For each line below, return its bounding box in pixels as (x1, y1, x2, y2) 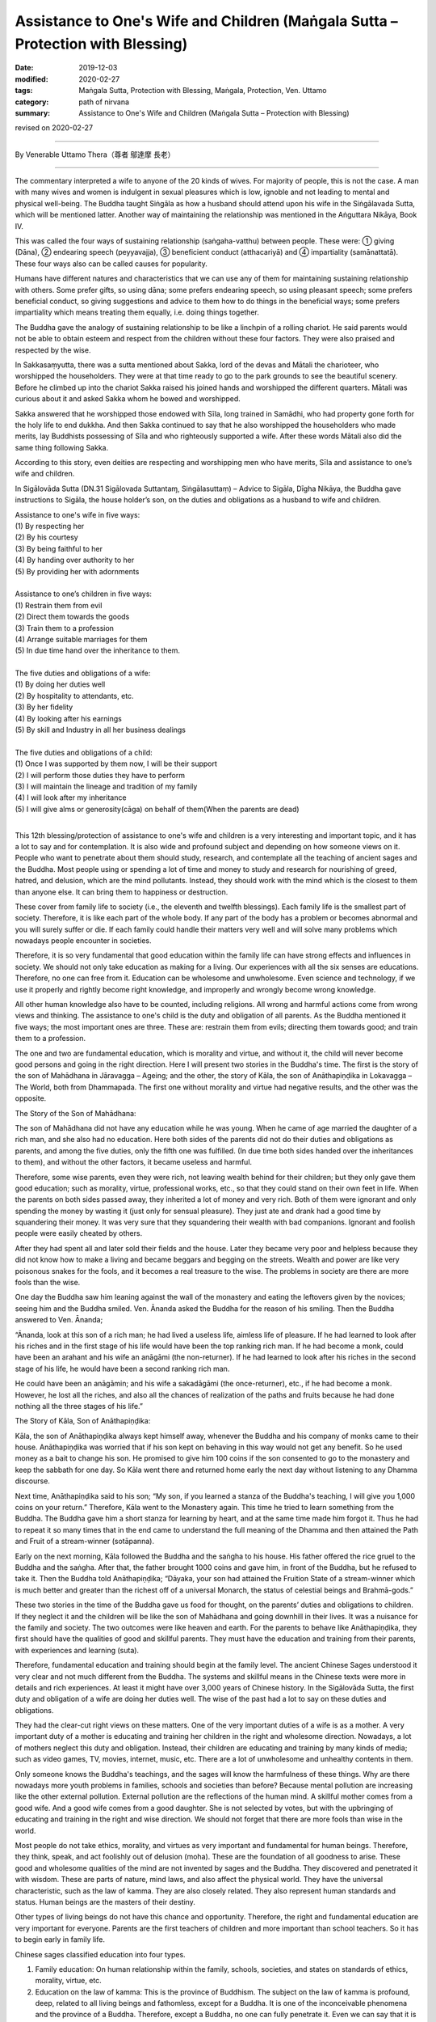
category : (15, 97, 49, 107)
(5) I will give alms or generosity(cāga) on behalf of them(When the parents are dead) (15, 804, 300, 814)
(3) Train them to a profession (15, 623, 115, 632)
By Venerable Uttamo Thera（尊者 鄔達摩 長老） (15, 150, 175, 159)
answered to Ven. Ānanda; (15, 1315, 103, 1325)
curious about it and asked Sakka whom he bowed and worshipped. (15, 394, 241, 404)
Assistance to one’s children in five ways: (15, 589, 153, 599)
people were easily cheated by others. (15, 1229, 143, 1238)
